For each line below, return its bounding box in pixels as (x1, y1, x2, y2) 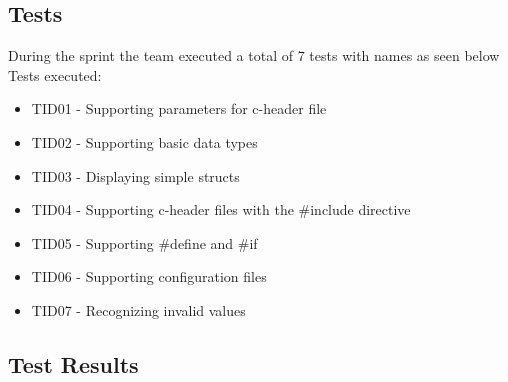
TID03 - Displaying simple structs (31, 165, 240, 186)
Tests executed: (8, 64, 102, 85)
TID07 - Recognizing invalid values (31, 299, 246, 320)
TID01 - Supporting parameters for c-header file (31, 98, 327, 119)
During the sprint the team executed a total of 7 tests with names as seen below (8, 45, 500, 66)
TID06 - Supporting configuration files (31, 266, 267, 287)
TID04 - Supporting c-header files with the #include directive (31, 199, 411, 220)
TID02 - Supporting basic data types (31, 131, 258, 152)
